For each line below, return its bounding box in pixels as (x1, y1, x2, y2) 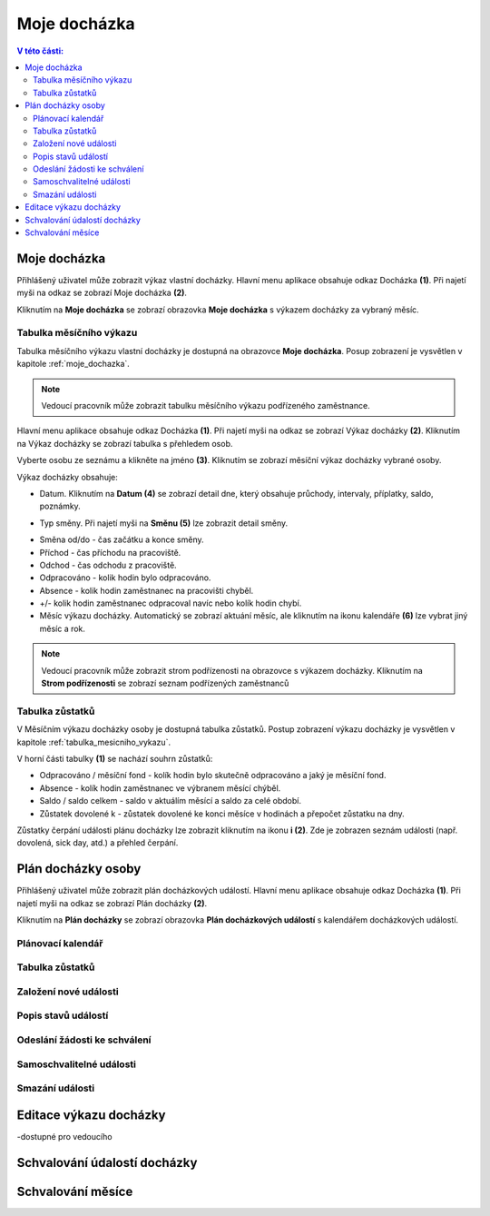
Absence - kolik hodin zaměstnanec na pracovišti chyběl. (39, 585, 254, 596)
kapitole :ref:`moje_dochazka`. (16, 359, 131, 370)
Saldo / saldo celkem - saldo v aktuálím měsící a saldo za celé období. (39, 796, 301, 806)
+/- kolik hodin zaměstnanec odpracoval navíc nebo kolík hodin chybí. (39, 598, 302, 608)
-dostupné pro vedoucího (16, 1131, 113, 1142)
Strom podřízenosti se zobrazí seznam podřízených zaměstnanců (41, 677, 289, 689)
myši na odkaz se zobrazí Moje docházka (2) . (16, 287, 188, 299)
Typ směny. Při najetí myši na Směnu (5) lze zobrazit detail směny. (39, 518, 289, 529)
